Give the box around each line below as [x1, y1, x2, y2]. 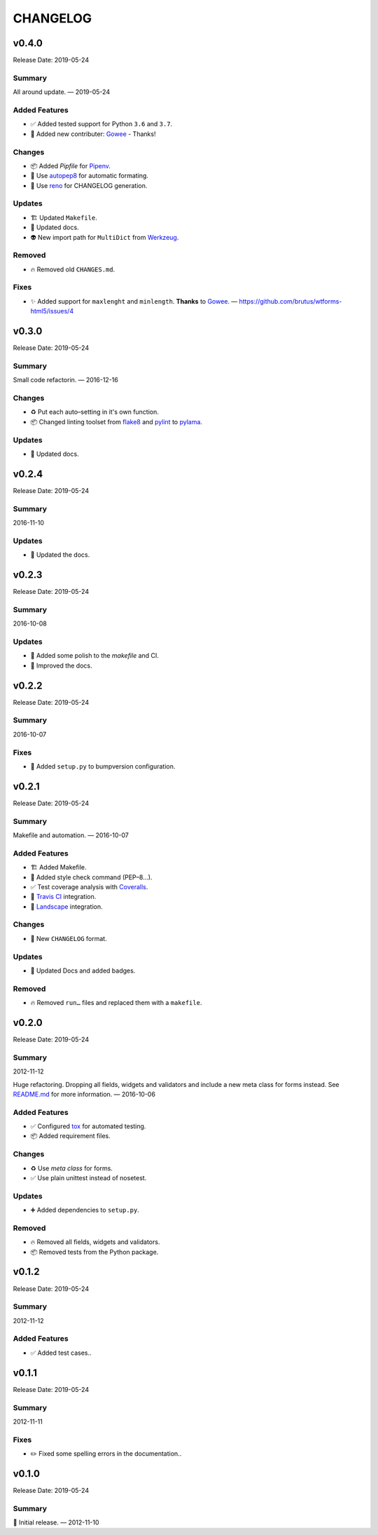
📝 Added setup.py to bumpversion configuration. [30, 762, 176, 771]
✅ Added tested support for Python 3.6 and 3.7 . [30, 120, 173, 128]
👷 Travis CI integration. [30, 893, 97, 901]
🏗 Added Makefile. [30, 863, 87, 872]
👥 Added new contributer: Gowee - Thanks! [30, 130, 156, 138]
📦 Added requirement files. [30, 1132, 111, 1140]
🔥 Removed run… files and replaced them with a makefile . [30, 999, 202, 1007]
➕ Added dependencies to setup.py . [30, 1206, 139, 1215]
